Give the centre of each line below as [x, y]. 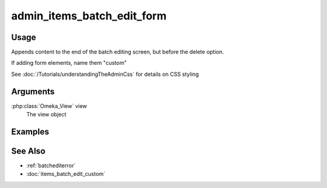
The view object [46, 115]
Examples [30, 131]
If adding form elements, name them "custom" [69, 63]
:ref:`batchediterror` [51, 166]
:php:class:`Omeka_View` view [49, 106]
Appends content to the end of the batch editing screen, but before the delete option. [117, 52]
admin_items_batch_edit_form [89, 16]
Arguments [33, 91]
